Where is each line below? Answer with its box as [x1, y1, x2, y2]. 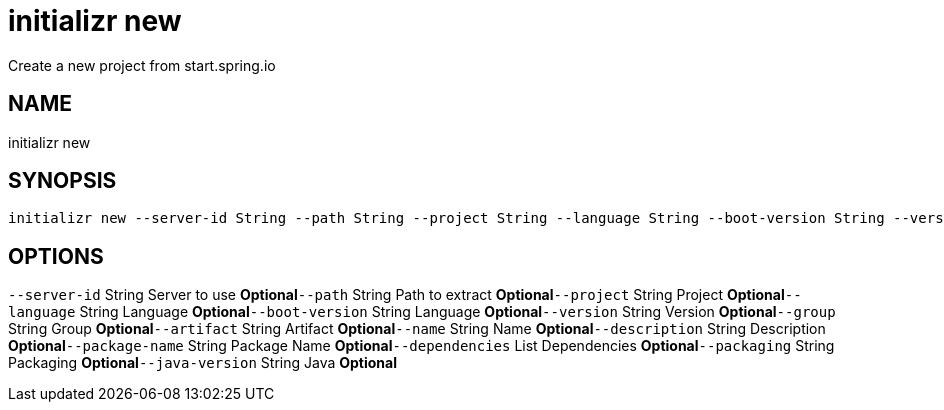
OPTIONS [8, 243, 104, 269]
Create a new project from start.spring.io [8, 56, 276, 74]
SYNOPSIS [8, 168, 117, 194]
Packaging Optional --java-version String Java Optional [8, 354, 398, 372]
